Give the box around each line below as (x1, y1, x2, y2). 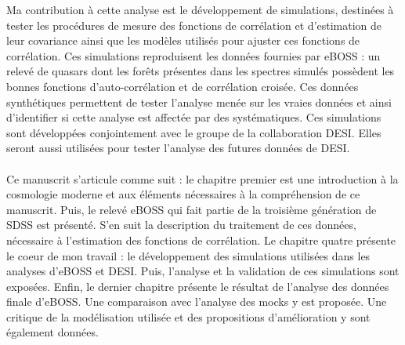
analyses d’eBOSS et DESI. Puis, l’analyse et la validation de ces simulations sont (6, 263, 400, 279)
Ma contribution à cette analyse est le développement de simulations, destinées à (6, 2, 394, 17)
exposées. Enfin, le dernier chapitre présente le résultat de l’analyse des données (6, 278, 389, 294)
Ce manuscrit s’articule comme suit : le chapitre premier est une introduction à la (6, 170, 399, 187)
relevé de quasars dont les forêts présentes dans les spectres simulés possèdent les (6, 63, 395, 79)
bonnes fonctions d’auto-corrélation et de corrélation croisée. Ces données (6, 78, 359, 94)
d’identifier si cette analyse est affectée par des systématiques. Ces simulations (6, 109, 381, 125)
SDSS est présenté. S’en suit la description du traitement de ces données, (6, 216, 356, 233)
